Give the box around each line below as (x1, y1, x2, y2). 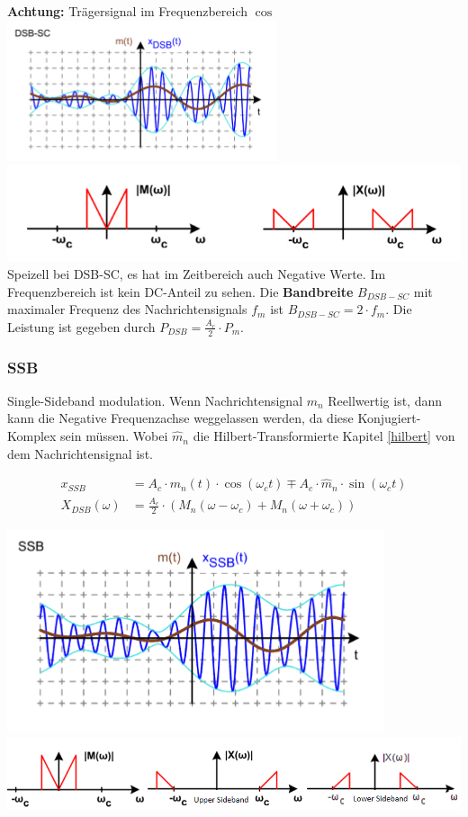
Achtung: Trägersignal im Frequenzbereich (7, 2, 248, 20)
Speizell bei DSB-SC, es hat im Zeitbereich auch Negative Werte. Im (7, 265, 386, 283)
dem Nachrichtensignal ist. (7, 444, 153, 462)
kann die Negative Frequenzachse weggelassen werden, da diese (7, 408, 354, 427)
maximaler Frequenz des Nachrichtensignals (7, 300, 247, 319)
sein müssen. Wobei (60, 426, 168, 445)
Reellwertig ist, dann (328, 391, 443, 409)
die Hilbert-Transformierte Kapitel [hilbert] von (193, 426, 455, 445)
